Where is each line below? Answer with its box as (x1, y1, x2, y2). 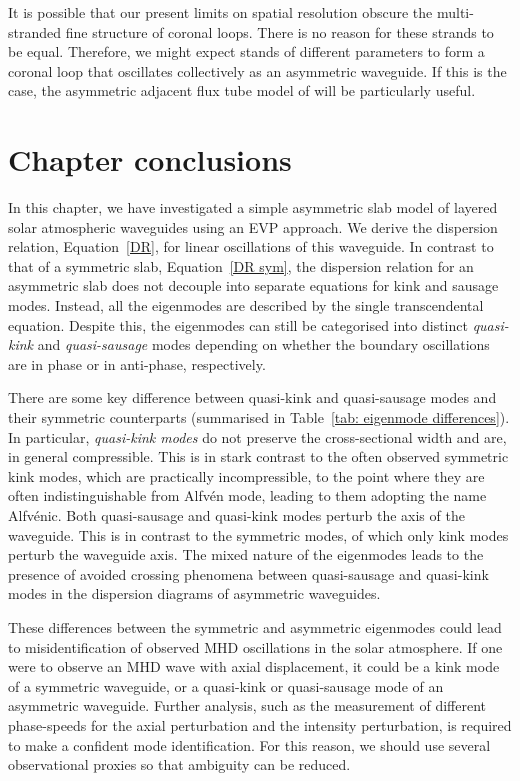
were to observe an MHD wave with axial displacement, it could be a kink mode (8, 656, 500, 677)
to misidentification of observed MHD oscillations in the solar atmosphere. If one (8, 636, 503, 657)
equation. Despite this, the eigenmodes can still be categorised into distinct (8, 314, 468, 335)
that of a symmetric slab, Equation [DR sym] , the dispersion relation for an (8, 255, 474, 276)
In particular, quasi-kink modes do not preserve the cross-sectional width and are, (8, 426, 507, 447)
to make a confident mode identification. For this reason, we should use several (8, 734, 491, 755)
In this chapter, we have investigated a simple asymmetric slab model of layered (8, 197, 498, 218)
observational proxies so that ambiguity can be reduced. (8, 754, 351, 775)
